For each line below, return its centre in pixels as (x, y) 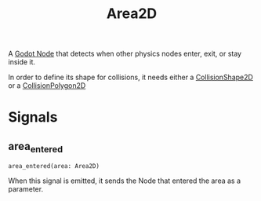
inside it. (22, 62)
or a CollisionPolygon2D (47, 86)
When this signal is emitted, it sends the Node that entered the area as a (125, 181)
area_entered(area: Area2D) (54, 166)
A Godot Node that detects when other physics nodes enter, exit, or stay (125, 54)
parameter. (26, 189)
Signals (33, 117)
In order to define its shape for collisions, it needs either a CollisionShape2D (130, 77)
